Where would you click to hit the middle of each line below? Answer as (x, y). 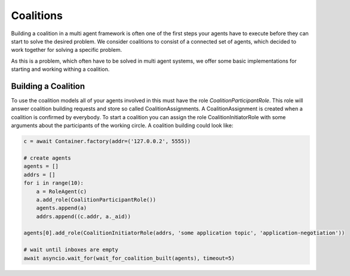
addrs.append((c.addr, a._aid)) (84, 216)
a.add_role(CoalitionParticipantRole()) (96, 199)
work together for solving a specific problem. (67, 50)
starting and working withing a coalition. (60, 69)
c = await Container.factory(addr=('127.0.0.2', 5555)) (107, 141)
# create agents (47, 158)
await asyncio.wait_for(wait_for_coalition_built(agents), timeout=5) (129, 258)
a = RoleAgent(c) (62, 191)
